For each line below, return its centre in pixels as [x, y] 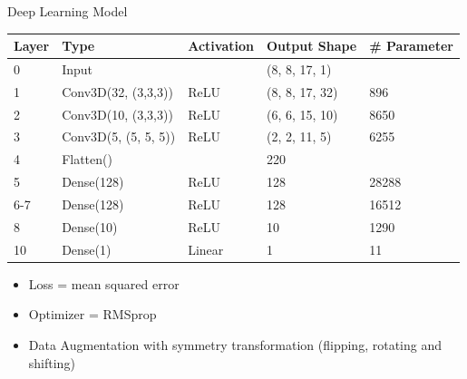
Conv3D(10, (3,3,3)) [117, 114]
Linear [206, 249]
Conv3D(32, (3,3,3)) [117, 91]
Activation [221, 46]
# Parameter [411, 46]
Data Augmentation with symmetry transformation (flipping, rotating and [235, 344]
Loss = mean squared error [104, 283]
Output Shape [311, 46]
